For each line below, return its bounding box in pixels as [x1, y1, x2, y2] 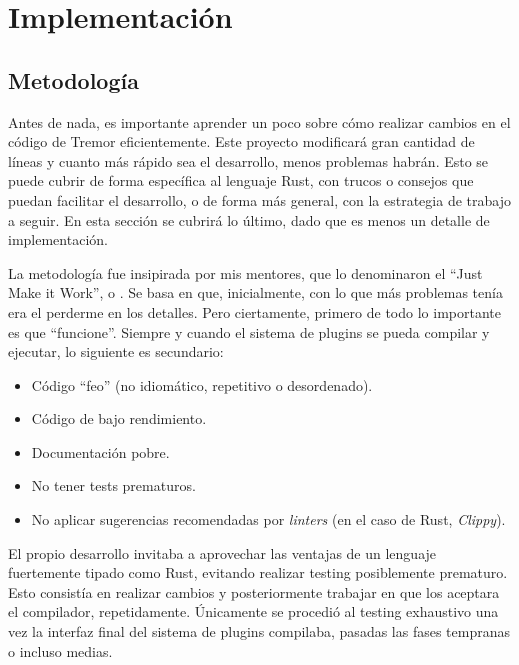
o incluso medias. [8, 640, 113, 661]
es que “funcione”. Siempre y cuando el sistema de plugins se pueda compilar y [8, 321, 490, 342]
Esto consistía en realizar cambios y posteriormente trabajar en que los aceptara [8, 581, 500, 602]
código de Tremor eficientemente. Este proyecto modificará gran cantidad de [8, 131, 475, 152]
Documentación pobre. [31, 441, 170, 462]
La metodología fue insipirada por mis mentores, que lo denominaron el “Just [8, 262, 483, 283]
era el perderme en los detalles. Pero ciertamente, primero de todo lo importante [8, 301, 501, 322]
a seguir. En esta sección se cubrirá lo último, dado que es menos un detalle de [8, 209, 490, 230]
